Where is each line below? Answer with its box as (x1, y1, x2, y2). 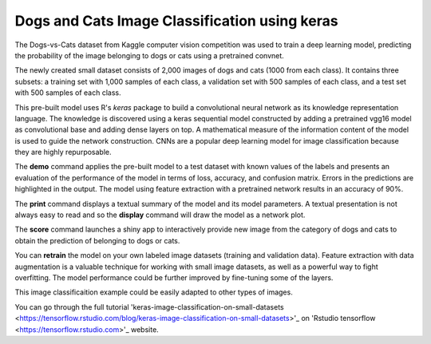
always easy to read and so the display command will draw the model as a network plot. (14, 210, 306, 219)
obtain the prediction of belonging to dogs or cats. (14, 235, 180, 245)
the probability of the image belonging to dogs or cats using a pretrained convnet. (14, 50, 285, 60)
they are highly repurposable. (14, 148, 112, 157)
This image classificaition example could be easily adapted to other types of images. (14, 287, 293, 297)
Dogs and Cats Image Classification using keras (14, 12, 338, 30)
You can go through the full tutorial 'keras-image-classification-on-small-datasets (14, 302, 284, 311)
